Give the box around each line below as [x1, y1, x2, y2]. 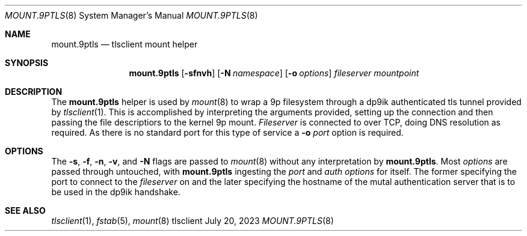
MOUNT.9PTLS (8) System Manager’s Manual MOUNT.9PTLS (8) [5, 10, 258, 20]
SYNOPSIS [5, 58, 49, 68]
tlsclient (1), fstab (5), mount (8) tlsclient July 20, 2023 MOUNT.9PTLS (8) [51, 216, 334, 226]
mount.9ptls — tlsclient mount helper [51, 39, 198, 49]
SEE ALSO [5, 205, 46, 216]
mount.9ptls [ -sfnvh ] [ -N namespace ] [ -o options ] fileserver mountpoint [129, 68, 419, 78]
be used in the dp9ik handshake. [51, 187, 180, 197]
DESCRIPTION [5, 86, 63, 97]
